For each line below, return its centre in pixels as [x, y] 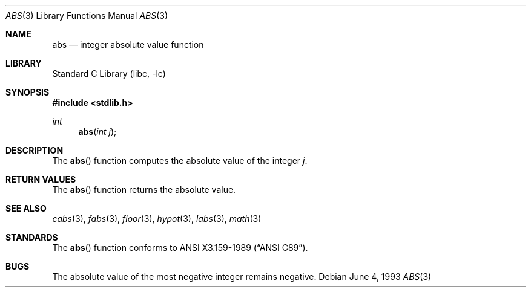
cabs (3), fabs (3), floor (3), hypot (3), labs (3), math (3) [157, 219]
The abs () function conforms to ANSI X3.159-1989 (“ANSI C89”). [180, 248]
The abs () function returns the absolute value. [144, 190]
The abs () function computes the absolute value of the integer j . [180, 161]
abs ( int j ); [97, 131]
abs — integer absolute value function [128, 44]
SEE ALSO [26, 208]
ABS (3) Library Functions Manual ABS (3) [87, 15]
